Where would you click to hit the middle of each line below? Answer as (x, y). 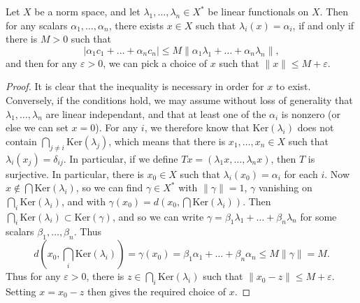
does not (316, 127)
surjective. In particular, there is (75, 173)
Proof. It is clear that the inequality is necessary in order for (135, 86)
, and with (83, 201)
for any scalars (37, 25)
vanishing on (285, 187)
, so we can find (109, 187)
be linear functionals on (258, 11)
